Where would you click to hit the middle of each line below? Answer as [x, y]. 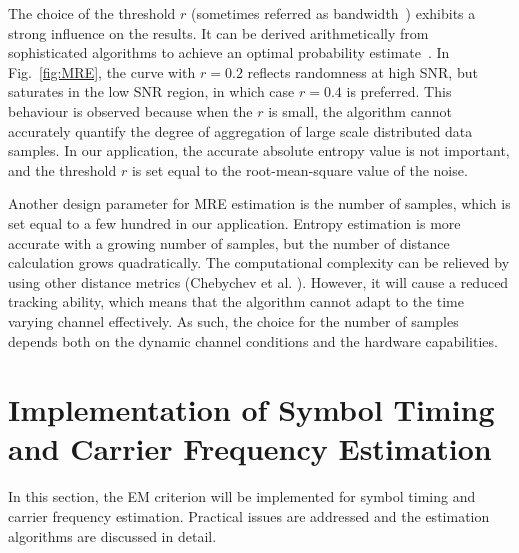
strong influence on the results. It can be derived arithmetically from [218, 32]
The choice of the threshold [92, 13]
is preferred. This [399, 91]
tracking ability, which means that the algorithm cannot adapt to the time [236, 301]
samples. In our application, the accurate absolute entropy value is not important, [259, 150]
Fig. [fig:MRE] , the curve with [102, 71]
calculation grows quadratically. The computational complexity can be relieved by [259, 262]
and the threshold [62, 169]
